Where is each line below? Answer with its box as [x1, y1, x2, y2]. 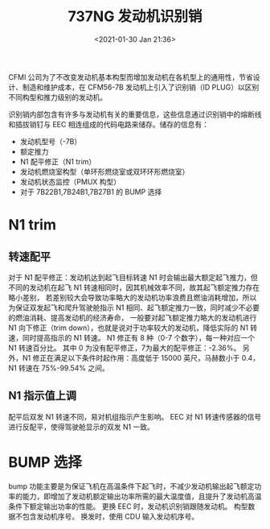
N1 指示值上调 [8, 389, 77, 403]
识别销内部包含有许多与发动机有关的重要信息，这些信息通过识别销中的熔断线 [8, 110, 262, 119]
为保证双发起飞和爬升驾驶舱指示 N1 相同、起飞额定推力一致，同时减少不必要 [8, 303, 260, 312]
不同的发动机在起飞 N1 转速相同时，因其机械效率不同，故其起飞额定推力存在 [8, 283, 260, 292]
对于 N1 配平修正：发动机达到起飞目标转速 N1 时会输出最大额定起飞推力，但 [8, 272, 259, 282]
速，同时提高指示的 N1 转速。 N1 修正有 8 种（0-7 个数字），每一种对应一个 [8, 333, 256, 342]
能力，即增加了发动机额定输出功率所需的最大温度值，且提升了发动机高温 [22, 491, 262, 501]
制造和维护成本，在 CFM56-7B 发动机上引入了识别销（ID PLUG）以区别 [22, 82, 260, 92]
